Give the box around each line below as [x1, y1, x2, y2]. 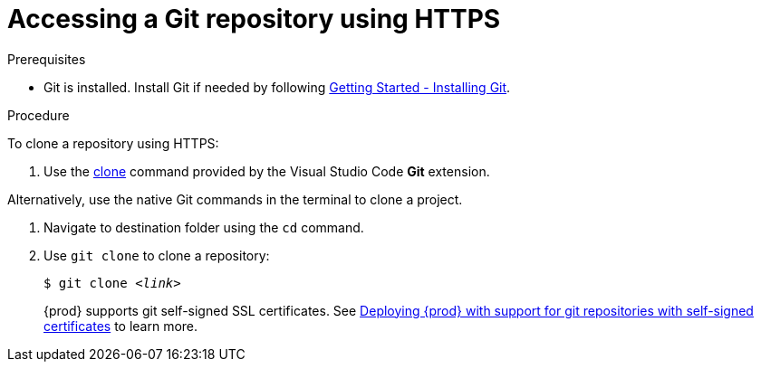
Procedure [7, 107, 70, 123]
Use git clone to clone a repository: [43, 247, 270, 263]
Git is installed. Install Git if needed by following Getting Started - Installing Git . [43, 79, 511, 95]
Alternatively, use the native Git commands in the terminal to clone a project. [7, 191, 463, 207]
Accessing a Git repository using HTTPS [7, 4, 501, 34]
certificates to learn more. [43, 317, 198, 334]
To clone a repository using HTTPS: [7, 135, 219, 151]
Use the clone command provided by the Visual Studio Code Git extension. [43, 163, 490, 179]
